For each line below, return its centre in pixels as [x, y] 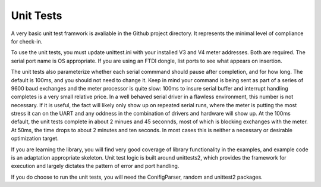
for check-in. [27, 41]
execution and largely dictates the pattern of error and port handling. [95, 166]
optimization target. [35, 138]
